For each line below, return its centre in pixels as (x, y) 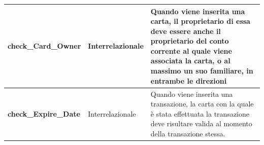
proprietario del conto (190, 41)
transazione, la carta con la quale (202, 104)
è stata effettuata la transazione (200, 113)
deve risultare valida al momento (201, 123)
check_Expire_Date (44, 113)
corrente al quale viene (191, 50)
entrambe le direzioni (189, 80)
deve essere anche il (186, 31)
